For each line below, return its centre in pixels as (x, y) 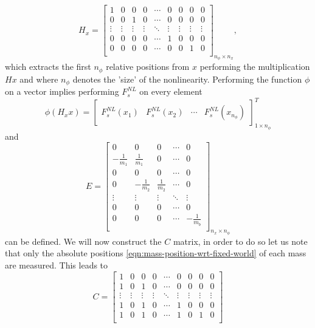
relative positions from (148, 67)
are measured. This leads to (57, 265)
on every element (171, 91)
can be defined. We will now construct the (83, 241)
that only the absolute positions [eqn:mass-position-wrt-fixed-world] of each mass (156, 253)
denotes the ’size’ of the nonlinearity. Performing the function (187, 79)
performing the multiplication (255, 67)
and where (39, 79)
